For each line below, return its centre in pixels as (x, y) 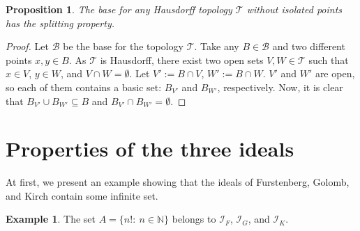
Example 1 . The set (51, 219)
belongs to (194, 219)
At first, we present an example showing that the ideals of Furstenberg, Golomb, (178, 182)
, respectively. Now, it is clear (280, 87)
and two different (309, 46)
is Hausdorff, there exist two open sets (182, 59)
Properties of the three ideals (150, 149)
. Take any (217, 46)
